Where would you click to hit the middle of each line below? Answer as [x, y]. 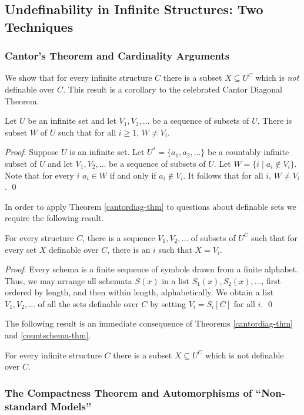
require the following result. [54, 218]
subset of [21, 163]
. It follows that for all [223, 175]
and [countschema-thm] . [48, 335]
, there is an [129, 249]
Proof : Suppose [32, 152]
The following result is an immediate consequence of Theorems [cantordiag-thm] [149, 323]
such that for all [87, 132]
